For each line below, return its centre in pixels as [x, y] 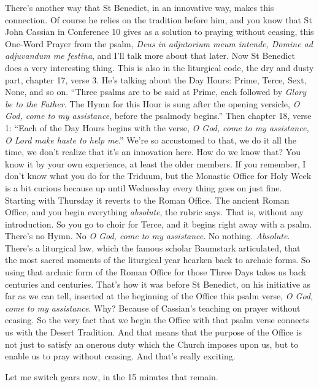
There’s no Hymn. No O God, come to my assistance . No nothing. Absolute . [148, 236]
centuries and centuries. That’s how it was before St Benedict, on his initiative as [158, 284]
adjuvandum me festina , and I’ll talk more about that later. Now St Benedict [150, 56]
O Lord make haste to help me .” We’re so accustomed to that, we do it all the [151, 140]
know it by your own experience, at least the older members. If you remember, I [156, 163]
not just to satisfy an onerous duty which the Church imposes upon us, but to [152, 344]
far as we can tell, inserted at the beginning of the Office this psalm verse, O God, [159, 296]
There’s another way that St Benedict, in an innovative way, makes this [140, 7]
